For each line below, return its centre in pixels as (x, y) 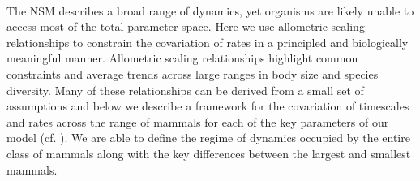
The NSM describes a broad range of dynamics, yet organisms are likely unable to (210, 10)
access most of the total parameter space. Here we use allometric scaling (186, 26)
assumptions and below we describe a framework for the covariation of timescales (208, 106)
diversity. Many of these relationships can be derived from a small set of (185, 90)
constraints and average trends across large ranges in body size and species (193, 73)
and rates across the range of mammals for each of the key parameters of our (198, 121)
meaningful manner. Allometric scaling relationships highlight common (182, 58)
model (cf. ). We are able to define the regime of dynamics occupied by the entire (208, 138)
